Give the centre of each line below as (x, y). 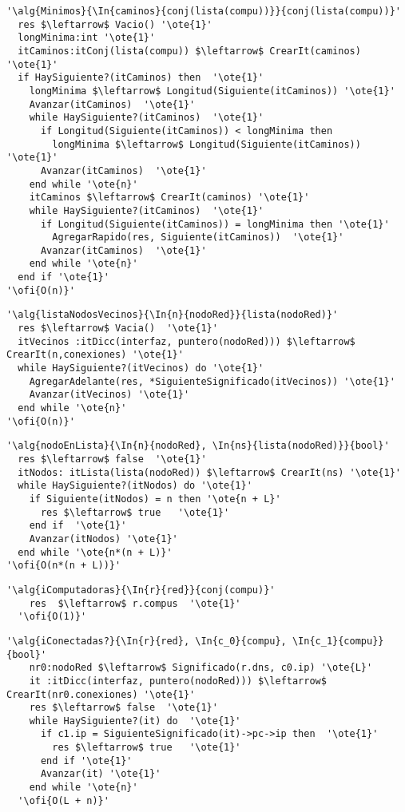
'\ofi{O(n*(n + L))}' (64, 566)
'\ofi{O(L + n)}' (64, 800)
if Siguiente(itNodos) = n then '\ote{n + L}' (155, 499)
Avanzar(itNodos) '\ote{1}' (103, 539)
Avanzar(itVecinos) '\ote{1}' (109, 395)
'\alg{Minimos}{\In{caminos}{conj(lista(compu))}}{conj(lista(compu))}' (204, 11)
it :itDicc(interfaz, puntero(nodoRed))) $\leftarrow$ (178, 681)
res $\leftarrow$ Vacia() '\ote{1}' (118, 329)
